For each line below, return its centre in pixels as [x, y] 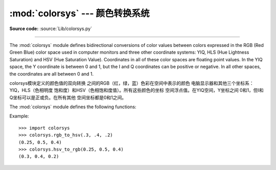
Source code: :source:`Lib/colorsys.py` [51, 29]
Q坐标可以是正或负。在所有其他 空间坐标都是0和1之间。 [68, 98]
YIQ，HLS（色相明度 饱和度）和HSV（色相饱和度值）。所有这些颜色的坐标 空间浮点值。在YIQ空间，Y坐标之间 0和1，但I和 [136, 90]
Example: [19, 116]
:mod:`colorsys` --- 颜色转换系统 [80, 13]
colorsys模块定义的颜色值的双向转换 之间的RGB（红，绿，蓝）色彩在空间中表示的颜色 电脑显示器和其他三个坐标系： [132, 83]
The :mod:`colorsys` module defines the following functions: [73, 107]
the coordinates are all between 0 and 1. [52, 74]
